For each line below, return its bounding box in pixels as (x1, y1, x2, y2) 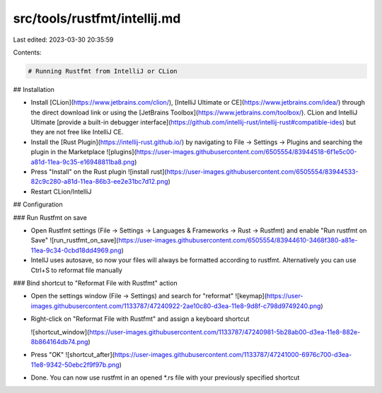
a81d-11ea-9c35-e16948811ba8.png (30, 158, 135, 166)
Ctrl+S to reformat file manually (30, 266, 123, 274)
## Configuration (13, 200, 63, 209)
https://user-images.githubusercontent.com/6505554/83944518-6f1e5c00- (136, 148, 357, 156)
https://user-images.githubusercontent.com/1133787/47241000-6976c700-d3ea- (114, 351, 352, 359)
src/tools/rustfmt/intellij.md (13, 11, 181, 26)
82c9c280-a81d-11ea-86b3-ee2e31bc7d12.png (30, 177, 168, 186)
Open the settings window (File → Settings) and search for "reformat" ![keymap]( (30, 292, 267, 300)
